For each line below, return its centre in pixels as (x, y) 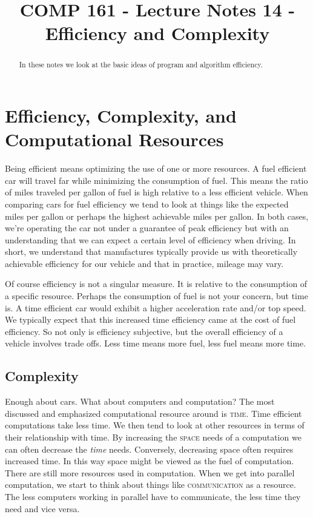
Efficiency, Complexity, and (121, 116)
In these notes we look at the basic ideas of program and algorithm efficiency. (141, 65)
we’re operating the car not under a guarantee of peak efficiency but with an (147, 228)
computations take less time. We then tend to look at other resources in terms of (155, 425)
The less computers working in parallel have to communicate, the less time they (153, 496)
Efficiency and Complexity (157, 33)
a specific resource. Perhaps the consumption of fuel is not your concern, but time (156, 296)
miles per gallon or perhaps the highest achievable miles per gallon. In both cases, (157, 216)
